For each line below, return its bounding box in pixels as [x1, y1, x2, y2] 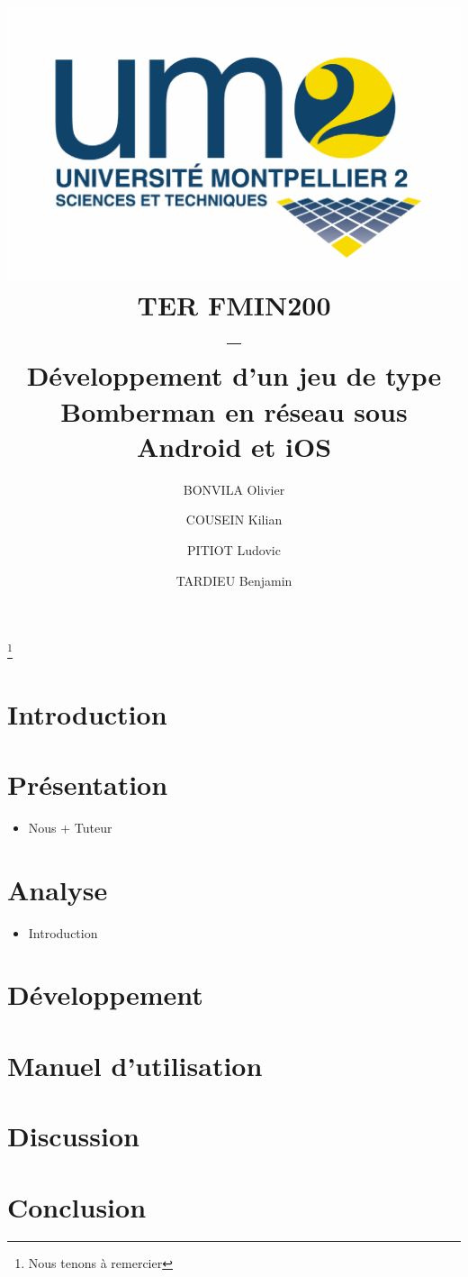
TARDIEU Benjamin [175, 570, 292, 589]
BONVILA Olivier [183, 479, 285, 498]
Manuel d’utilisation [7, 1046, 263, 1083]
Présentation [7, 765, 168, 802]
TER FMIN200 [137, 287, 331, 324]
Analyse [7, 871, 108, 908]
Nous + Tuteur [28, 817, 112, 836]
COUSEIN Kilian [185, 510, 283, 529]
